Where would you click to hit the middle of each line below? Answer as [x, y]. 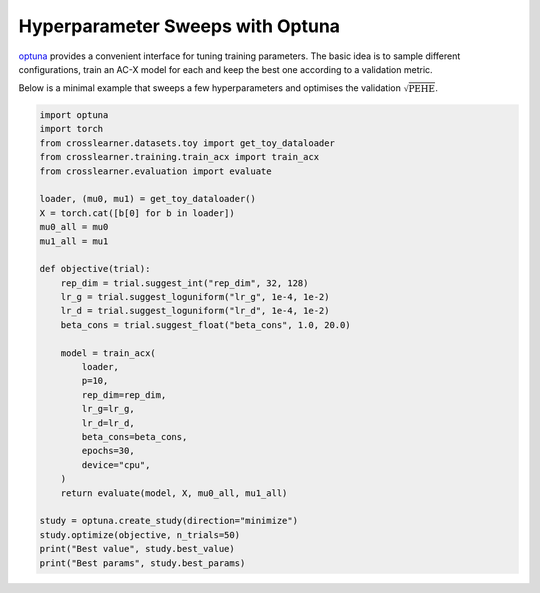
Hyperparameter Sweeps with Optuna [179, 26]
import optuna [74, 115]
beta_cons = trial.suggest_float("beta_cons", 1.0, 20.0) [205, 324]
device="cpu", [116, 464]
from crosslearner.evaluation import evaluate [155, 171]
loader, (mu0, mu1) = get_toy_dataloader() [148, 199]
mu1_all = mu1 [74, 241]
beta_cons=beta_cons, [134, 436]
